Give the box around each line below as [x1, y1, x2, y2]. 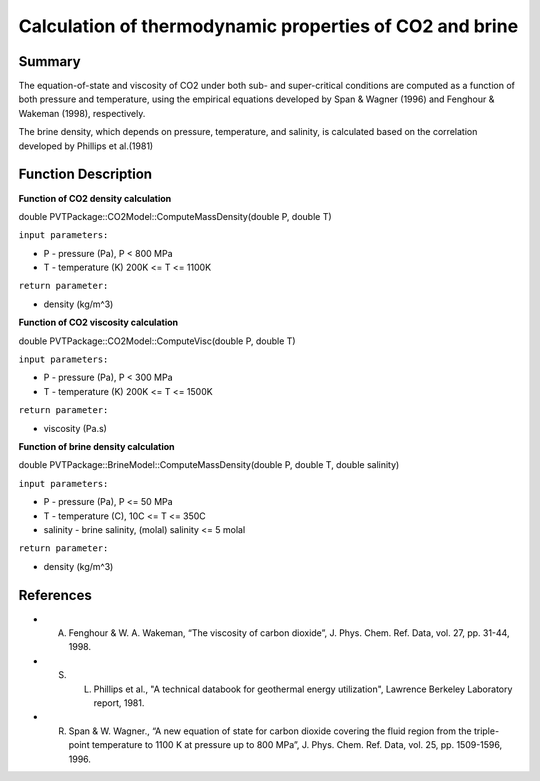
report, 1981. [93, 696, 145, 709]
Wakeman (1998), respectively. [18, 107, 146, 119]
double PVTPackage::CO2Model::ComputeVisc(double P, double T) [18, 335, 296, 347]
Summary [18, 53, 81, 70]
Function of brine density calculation [18, 441, 175, 452]
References [18, 586, 92, 604]
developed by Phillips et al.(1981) [18, 140, 154, 152]
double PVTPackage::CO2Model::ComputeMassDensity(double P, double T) [18, 210, 332, 222]
